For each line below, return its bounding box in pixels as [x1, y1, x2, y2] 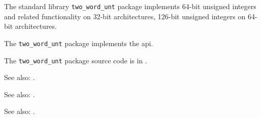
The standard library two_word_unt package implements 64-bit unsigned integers [4, 1, 256, 11]
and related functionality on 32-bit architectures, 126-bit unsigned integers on [4, 11, 246, 21]
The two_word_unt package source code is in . [4, 55, 147, 65]
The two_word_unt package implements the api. [4, 37, 153, 48]
